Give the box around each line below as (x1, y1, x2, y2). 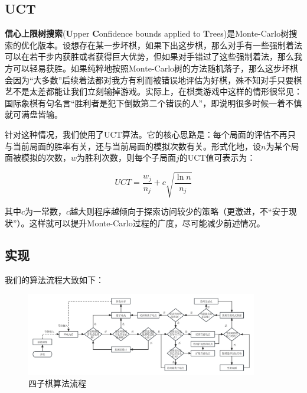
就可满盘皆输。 (5, 108, 63, 121)
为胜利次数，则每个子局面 (77, 151, 177, 164)
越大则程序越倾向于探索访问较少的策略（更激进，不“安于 (70, 205, 289, 217)
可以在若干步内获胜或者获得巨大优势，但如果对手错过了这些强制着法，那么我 (5, 50, 302, 63)
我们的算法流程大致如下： (5, 273, 104, 285)
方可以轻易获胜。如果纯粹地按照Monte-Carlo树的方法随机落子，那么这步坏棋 (5, 61, 299, 74)
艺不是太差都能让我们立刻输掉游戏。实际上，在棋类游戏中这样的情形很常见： (5, 85, 302, 98)
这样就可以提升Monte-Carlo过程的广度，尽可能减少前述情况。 (29, 216, 265, 229)
